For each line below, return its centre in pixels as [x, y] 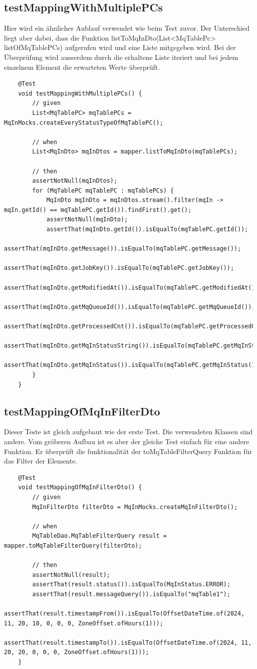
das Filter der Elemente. [41, 461]
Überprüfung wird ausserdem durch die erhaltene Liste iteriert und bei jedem [121, 57]
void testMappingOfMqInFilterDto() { [80, 488]
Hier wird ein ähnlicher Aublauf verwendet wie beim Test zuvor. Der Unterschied [127, 28]
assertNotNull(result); [71, 575]
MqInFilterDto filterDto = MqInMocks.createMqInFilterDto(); [135, 507]
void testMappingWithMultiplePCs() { [80, 93]
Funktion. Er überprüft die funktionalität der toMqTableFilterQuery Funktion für [128, 451]
